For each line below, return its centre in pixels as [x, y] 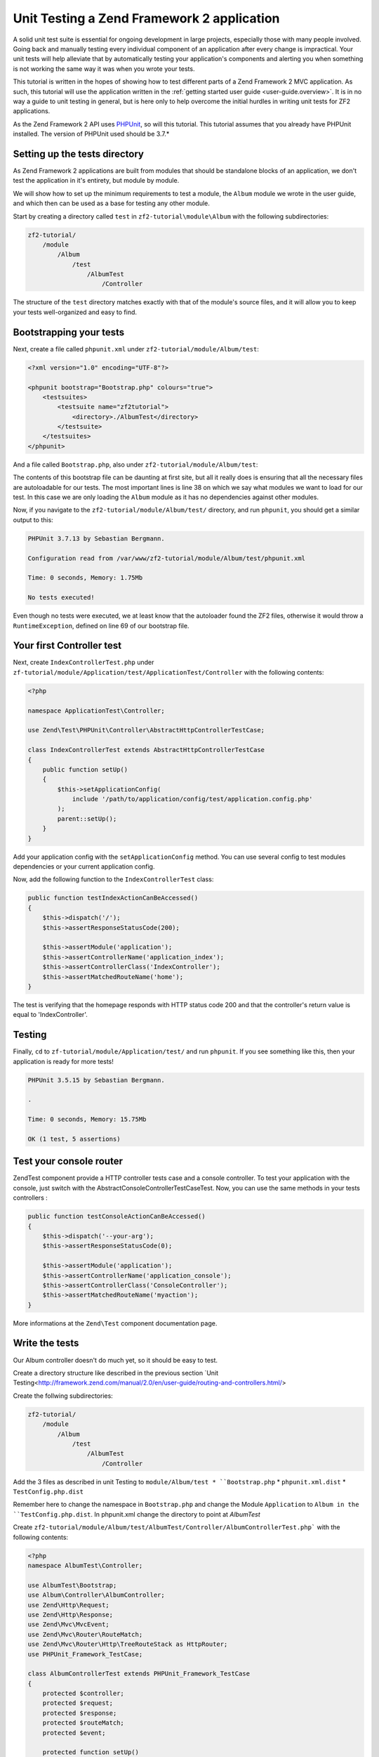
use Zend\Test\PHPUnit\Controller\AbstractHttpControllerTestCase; [146, 730]
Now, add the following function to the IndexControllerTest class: [113, 879]
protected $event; [74, 1733]
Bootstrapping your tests [69, 332]
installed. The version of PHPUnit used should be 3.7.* [91, 134]
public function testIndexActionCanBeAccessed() [113, 898]
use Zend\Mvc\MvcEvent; [69, 1625]
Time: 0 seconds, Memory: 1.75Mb [85, 578]
